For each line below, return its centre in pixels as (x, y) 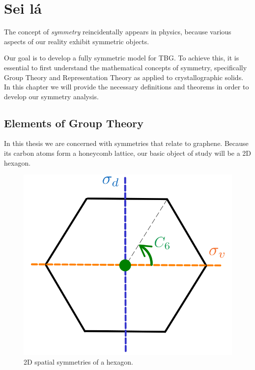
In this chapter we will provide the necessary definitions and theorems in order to (127, 87)
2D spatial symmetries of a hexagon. (78, 361)
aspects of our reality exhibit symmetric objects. (77, 41)
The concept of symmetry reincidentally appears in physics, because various (118, 32)
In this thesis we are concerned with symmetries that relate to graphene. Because (126, 143)
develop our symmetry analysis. (51, 96)
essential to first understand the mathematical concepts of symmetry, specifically (126, 67)
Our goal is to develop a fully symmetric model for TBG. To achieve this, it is (122, 58)
